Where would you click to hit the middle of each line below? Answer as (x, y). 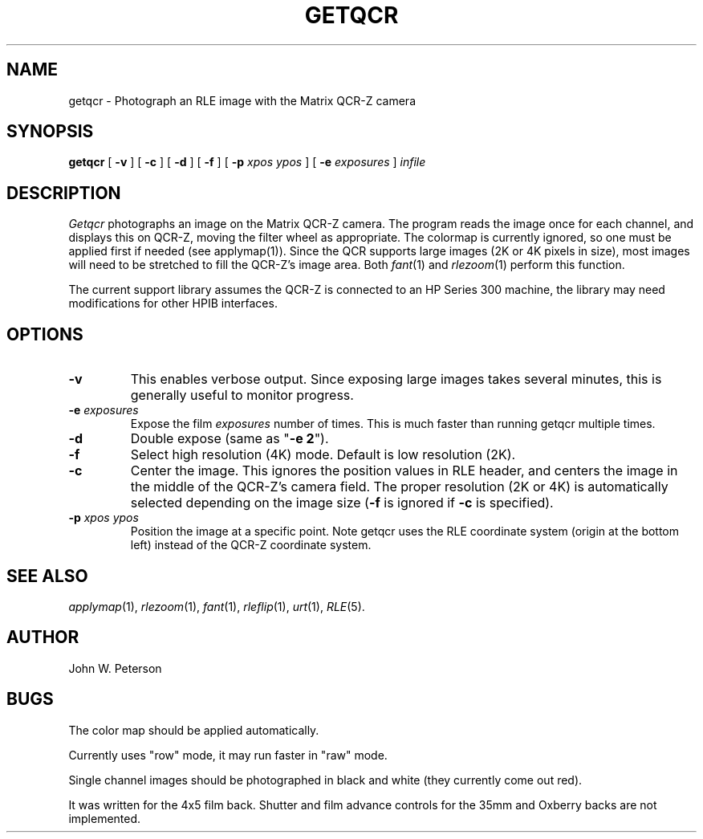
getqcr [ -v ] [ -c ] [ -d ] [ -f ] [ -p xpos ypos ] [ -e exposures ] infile (247, 162)
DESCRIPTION (64, 193)
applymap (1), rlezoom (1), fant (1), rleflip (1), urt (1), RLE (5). (217, 606)
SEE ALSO (47, 576)
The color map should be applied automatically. (194, 730)
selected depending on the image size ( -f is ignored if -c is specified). (342, 503)
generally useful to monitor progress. (242, 395)
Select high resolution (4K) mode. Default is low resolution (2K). (323, 455)
